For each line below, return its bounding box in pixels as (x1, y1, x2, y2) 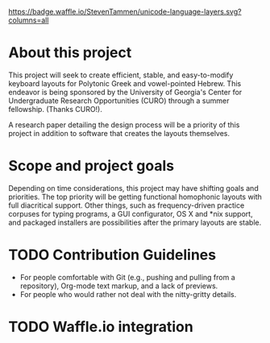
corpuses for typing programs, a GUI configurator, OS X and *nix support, (8, 209, 253, 218)
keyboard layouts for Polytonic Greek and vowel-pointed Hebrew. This (8, 78, 242, 88)
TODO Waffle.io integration (8, 318, 193, 336)
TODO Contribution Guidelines (8, 246, 216, 264)
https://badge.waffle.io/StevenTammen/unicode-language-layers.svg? (8, 7, 242, 16)
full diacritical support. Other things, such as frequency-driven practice (8, 200, 245, 210)
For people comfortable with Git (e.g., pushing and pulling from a (19, 272, 235, 282)
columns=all (8, 15, 49, 25)
